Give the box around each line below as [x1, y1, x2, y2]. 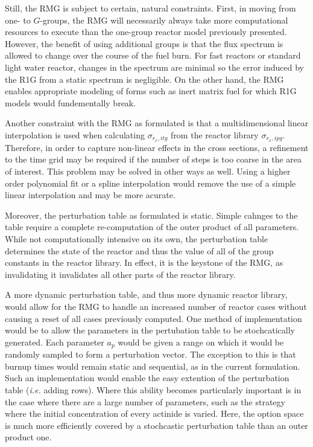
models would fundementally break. [5, 96, 136, 109]
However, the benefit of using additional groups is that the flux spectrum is [5, 37, 283, 50]
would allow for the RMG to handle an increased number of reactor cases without [5, 300, 307, 312]
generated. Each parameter [5, 335, 104, 348]
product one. [5, 431, 52, 443]
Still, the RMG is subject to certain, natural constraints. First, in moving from [5, 2, 296, 14]
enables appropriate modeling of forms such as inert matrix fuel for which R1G [5, 85, 297, 97]
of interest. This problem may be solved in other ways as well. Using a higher [5, 164, 291, 177]
